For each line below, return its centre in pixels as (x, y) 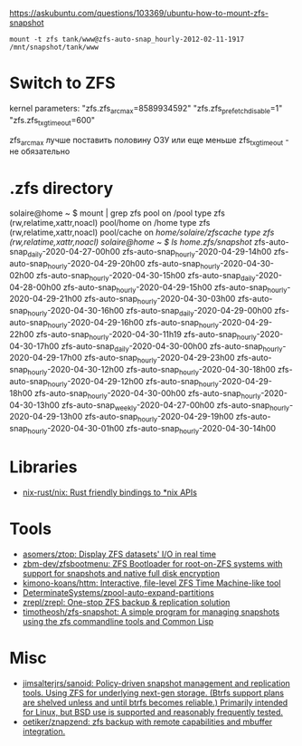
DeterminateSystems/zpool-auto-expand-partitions (118, 592)
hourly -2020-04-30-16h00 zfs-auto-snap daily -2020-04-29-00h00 (150, 312)
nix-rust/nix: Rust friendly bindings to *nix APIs (109, 492)
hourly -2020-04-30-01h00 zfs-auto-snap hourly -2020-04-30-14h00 (152, 430)
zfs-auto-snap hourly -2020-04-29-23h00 (160, 359)
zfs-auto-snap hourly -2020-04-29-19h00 (159, 418)
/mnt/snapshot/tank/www (54, 47)
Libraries (43, 467)
